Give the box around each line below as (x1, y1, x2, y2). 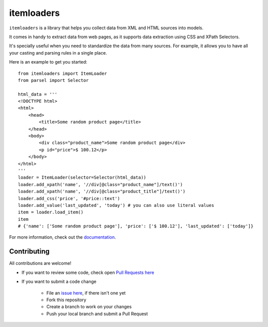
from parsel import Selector (18, 77, 89, 83)
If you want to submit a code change (21, 278, 97, 285)
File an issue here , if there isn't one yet (46, 290, 126, 296)
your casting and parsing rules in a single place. (9, 50, 107, 56)
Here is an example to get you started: (9, 59, 88, 65)
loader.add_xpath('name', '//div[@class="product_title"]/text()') (18, 189, 186, 195)
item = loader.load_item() (18, 209, 84, 215)
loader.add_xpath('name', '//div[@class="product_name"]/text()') (18, 182, 183, 187)
